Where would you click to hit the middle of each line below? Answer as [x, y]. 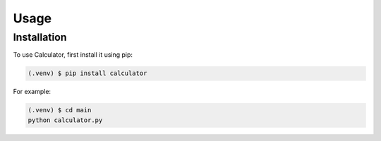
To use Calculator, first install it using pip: [73, 55]
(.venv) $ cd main [60, 110]
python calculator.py [65, 120]
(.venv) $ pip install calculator [87, 73]
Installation [40, 37]
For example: [32, 92]
